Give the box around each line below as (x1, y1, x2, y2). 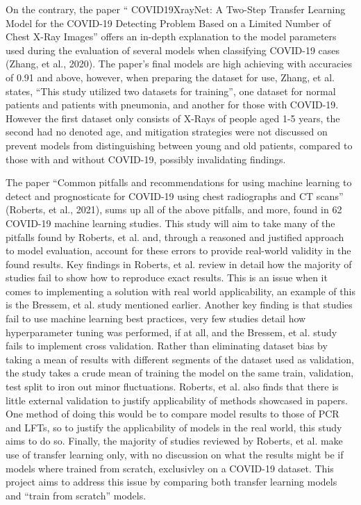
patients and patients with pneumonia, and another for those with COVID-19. (6, 97, 339, 112)
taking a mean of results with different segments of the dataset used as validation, (6, 351, 354, 366)
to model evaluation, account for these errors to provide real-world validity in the (6, 243, 351, 258)
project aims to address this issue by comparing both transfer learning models (6, 474, 337, 489)
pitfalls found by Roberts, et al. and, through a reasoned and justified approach (6, 229, 344, 244)
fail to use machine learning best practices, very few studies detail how (6, 311, 306, 326)
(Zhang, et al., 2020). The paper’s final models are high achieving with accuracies (6, 56, 352, 71)
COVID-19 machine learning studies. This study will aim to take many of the (6, 215, 335, 230)
